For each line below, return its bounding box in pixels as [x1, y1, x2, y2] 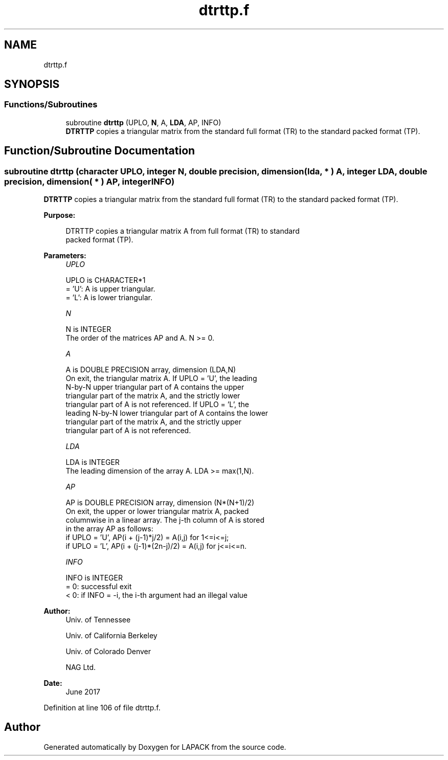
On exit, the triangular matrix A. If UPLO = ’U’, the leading [65, 374, 257, 383]
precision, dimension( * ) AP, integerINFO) [4, 176, 175, 187]
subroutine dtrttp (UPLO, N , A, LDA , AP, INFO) [65, 118, 221, 127]
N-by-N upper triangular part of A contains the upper [65, 383, 244, 392]
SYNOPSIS [4, 78, 60, 91]
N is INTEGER [65, 325, 111, 334]
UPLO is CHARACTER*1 [65, 276, 146, 285]
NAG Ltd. [65, 663, 96, 672]
